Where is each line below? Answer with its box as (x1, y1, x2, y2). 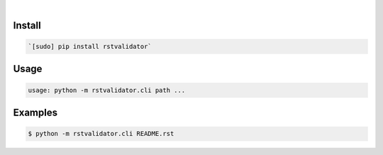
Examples (13, 107, 58, 118)
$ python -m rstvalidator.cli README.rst (28, 130, 174, 138)
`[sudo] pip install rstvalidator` (28, 42, 152, 50)
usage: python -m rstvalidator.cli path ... (28, 86, 186, 94)
